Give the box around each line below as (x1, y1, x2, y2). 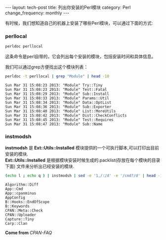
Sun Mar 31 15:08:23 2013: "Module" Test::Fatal (5, 87, 107, 92)
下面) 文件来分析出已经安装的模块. (5, 163, 75, 169)
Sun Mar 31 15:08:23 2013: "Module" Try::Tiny (5, 83, 103, 88)
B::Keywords (5, 204, 30, 209)
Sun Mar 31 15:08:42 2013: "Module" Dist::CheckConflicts (5, 113, 127, 118)
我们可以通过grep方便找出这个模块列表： (5, 64, 88, 70)
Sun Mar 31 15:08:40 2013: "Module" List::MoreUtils (5, 109, 116, 114)
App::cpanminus (5, 191, 37, 196)
